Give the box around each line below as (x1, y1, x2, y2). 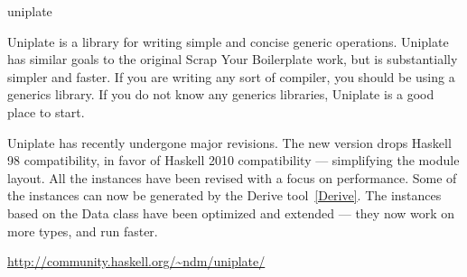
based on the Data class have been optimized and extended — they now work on (7, 203, 455, 222)
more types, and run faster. (7, 221, 158, 240)
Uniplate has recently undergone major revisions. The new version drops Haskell (7, 133, 452, 152)
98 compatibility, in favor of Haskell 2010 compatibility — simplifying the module (7, 151, 460, 170)
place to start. (7, 102, 85, 121)
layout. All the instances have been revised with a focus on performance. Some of (7, 168, 457, 187)
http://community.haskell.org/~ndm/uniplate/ (7, 252, 266, 271)
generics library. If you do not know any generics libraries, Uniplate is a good (7, 85, 434, 104)
